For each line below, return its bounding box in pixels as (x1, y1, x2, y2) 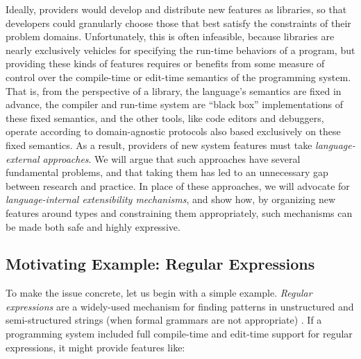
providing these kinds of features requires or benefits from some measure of (6, 56, 325, 71)
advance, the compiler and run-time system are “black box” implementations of (6, 97, 344, 112)
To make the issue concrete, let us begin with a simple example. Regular (6, 286, 312, 300)
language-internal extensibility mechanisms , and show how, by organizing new (6, 192, 336, 207)
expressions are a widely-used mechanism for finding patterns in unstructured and (6, 299, 354, 313)
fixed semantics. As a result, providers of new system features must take (6, 137, 312, 152)
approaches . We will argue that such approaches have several (42, 151, 301, 166)
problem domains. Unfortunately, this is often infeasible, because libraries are (6, 29, 335, 44)
